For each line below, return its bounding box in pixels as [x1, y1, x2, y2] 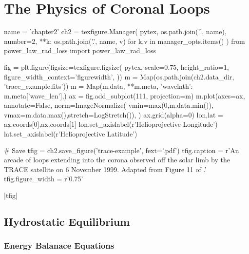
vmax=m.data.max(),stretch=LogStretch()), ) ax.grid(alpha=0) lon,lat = [4, 109, 224, 119]
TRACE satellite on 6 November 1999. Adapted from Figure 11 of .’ [4, 164, 207, 174]
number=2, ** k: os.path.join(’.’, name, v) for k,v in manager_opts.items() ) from [4, 36, 245, 46]
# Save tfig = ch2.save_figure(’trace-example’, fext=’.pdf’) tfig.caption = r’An [4, 145, 239, 155]
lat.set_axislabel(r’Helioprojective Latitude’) [4, 129, 137, 139]
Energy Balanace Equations [4, 239, 115, 252]
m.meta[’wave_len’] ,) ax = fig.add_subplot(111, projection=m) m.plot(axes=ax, [4, 90, 245, 100]
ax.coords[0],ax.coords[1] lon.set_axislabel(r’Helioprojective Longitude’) [4, 119, 218, 129]
